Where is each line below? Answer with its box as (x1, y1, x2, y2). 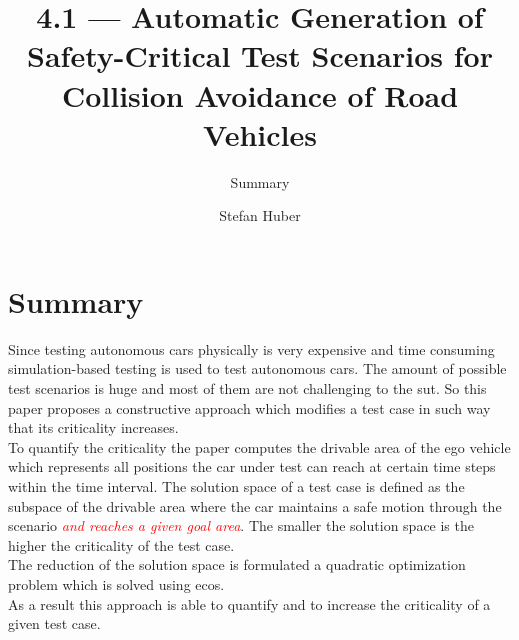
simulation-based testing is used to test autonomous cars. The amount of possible (8, 358, 507, 379)
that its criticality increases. (8, 417, 179, 438)
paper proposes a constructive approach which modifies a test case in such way (8, 397, 491, 418)
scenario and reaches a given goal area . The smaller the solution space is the (8, 515, 474, 536)
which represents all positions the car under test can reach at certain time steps (8, 456, 496, 477)
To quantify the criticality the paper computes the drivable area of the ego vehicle (8, 436, 511, 457)
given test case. (8, 613, 101, 634)
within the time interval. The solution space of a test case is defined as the (8, 475, 465, 496)
